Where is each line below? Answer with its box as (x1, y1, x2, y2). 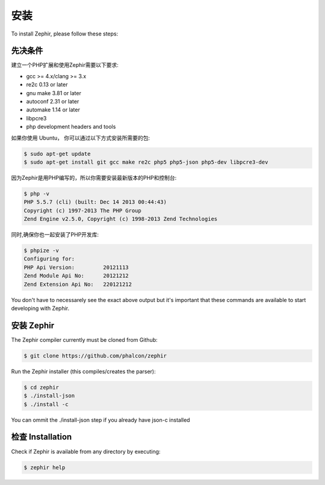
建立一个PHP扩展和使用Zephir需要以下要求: (11, 61, 119, 69)
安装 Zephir (11, 320, 54, 330)
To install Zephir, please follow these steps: (11, 30, 119, 37)
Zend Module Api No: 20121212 (23, 273, 129, 279)
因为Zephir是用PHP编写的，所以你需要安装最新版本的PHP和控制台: (11, 174, 177, 181)
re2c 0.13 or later (26, 81, 68, 88)
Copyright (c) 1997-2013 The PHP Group (23, 207, 141, 214)
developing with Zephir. (11, 304, 70, 312)
